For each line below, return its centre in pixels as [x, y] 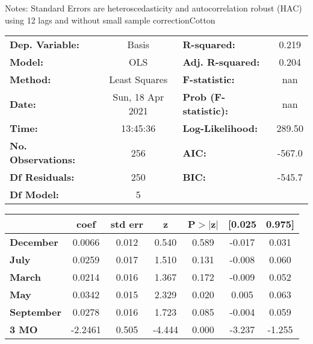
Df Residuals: [42, 177]
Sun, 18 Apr [138, 97]
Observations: [43, 160]
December [34, 242]
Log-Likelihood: [220, 128]
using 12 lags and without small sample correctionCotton [110, 20]
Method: [30, 80]
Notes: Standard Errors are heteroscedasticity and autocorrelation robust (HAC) [153, 8]
